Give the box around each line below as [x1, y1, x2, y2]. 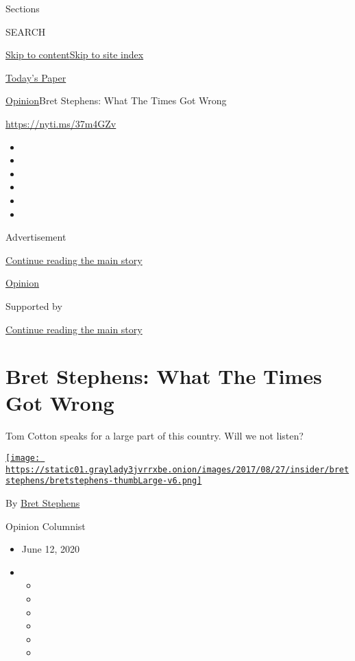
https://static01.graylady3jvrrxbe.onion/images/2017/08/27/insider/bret [5, 464, 350, 474]
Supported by [5, 298, 62, 313]
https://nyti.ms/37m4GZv [5, 116, 117, 130]
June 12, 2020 [21, 542, 79, 556]
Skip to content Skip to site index [5, 47, 144, 62]
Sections [5, 1, 40, 15]
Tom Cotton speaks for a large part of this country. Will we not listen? [5, 429, 304, 443]
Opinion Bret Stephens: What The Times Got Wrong [5, 93, 227, 108]
